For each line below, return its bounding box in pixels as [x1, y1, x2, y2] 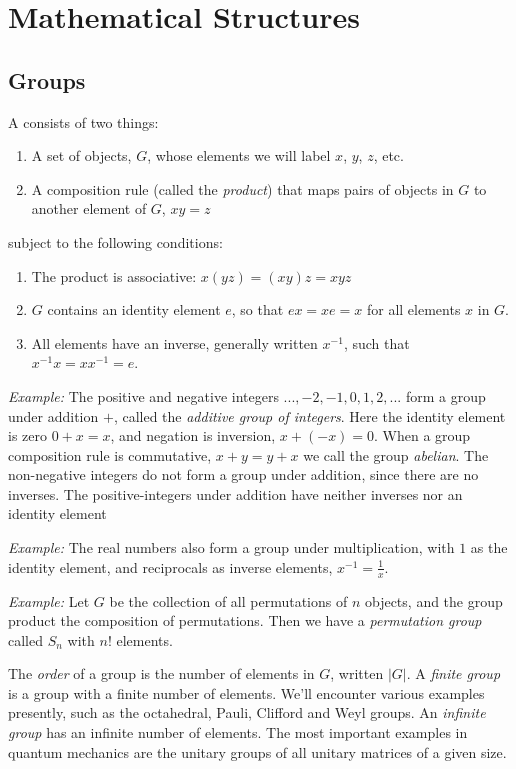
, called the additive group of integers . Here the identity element [113, 405, 506, 426]
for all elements [366, 299, 461, 320]
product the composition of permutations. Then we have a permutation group [8, 610, 482, 631]
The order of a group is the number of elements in [8, 663, 315, 684]
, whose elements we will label [147, 145, 331, 166]
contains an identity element [47, 299, 221, 320]
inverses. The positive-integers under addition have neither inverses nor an [8, 483, 463, 504]
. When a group [374, 425, 471, 446]
